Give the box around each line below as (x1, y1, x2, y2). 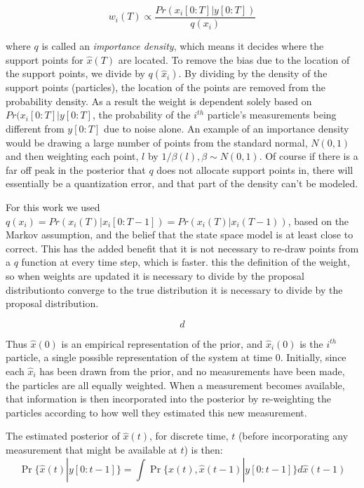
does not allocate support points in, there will (156, 162, 353, 177)
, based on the (288, 213, 349, 228)
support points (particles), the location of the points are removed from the (6, 80, 325, 95)
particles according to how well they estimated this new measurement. (6, 405, 307, 419)
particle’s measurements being (207, 107, 337, 122)
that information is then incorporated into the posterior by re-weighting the (6, 391, 331, 406)
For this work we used (6, 200, 100, 214)
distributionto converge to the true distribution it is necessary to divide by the (6, 282, 343, 297)
